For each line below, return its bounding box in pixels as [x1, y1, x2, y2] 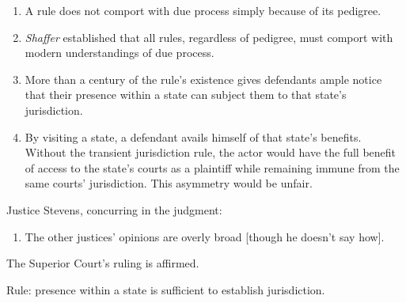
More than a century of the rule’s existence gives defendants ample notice [25, 70, 382, 87]
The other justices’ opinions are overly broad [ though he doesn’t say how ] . [25, 228, 385, 244]
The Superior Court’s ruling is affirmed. [6, 255, 199, 271]
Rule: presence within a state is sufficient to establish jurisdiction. [6, 281, 325, 297]
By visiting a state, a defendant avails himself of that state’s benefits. [25, 128, 362, 145]
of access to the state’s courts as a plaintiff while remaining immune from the [25, 159, 400, 176]
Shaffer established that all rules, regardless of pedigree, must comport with [25, 28, 393, 45]
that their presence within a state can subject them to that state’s [25, 86, 347, 103]
